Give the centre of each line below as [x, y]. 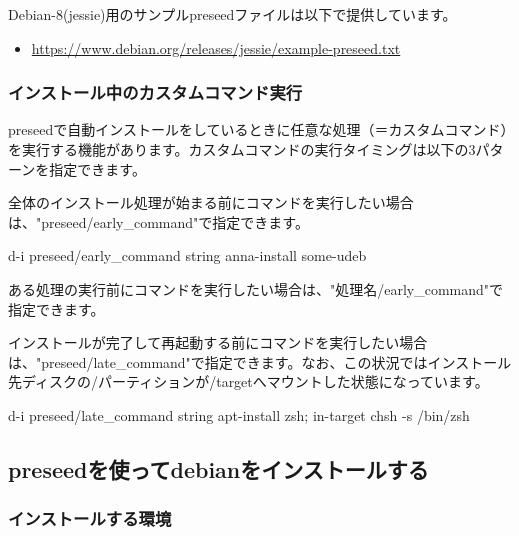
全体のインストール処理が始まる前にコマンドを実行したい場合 [211, 202]
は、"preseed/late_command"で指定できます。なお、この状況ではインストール [260, 361]
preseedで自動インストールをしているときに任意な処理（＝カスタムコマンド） [258, 129]
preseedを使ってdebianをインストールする [218, 468]
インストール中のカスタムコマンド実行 [155, 92]
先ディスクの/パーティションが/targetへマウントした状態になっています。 [248, 381]
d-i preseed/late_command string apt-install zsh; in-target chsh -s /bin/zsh [239, 414]
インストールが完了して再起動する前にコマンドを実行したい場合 [218, 342]
